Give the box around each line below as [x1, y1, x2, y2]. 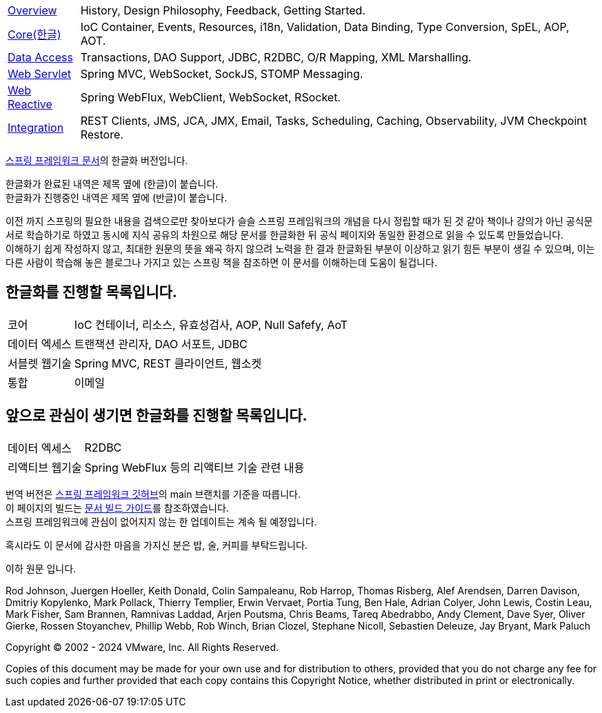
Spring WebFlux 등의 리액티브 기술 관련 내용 [84, 460, 305, 474]
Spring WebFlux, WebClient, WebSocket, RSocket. [80, 90, 341, 104]
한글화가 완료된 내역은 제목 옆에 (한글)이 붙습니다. [6, 178, 219, 190]
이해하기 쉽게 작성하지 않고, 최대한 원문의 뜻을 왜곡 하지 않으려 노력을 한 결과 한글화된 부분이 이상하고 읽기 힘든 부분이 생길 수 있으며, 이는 [6, 243, 595, 254]
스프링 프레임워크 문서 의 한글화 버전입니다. [6, 154, 188, 166]
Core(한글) [8, 28, 61, 41]
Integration [8, 121, 64, 134]
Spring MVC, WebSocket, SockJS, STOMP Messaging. [80, 67, 363, 81]
